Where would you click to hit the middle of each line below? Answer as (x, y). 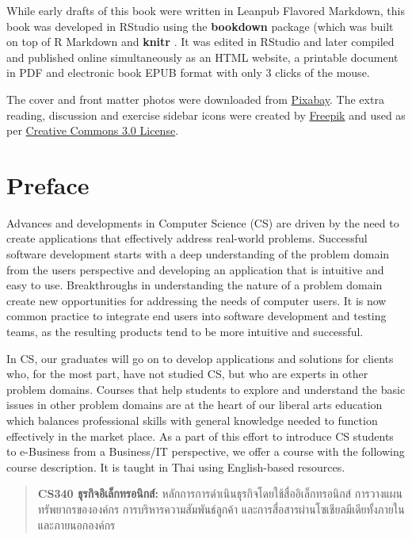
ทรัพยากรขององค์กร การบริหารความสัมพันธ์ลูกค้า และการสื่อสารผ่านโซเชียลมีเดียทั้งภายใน (221, 508)
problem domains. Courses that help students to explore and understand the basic (206, 389)
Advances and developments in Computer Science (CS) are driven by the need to (203, 222)
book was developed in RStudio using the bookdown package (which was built (200, 26)
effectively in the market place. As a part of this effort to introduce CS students (200, 436)
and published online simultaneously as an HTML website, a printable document (202, 57)
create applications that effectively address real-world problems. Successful (187, 238)
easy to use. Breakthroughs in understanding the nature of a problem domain (195, 285)
